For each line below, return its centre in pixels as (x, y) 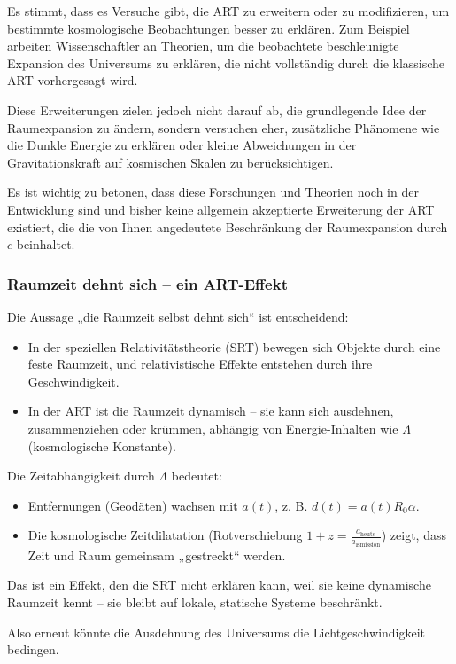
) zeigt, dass (413, 535)
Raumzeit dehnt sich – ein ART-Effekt (147, 283)
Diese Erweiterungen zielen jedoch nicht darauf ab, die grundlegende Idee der (217, 109)
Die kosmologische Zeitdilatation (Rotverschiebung (165, 535)
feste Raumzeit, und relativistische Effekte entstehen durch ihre (200, 364)
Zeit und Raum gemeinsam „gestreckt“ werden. (157, 555)
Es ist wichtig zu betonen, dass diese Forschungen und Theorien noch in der (213, 192)
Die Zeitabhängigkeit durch (81, 476)
